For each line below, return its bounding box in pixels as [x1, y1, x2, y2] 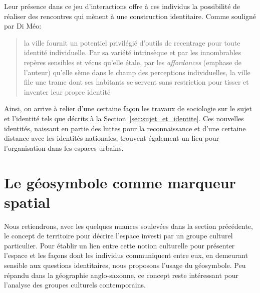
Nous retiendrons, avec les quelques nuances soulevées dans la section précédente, [4, 220, 253, 231]
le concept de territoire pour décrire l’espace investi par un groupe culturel [4, 230, 233, 241]
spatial [4, 191, 51, 212]
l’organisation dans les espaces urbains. [4, 142, 124, 153]
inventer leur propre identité [24, 86, 111, 97]
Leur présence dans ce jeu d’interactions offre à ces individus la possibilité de [4, 1, 240, 11]
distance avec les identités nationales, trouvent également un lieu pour [4, 133, 219, 143]
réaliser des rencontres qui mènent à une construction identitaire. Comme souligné [4, 11, 256, 21]
